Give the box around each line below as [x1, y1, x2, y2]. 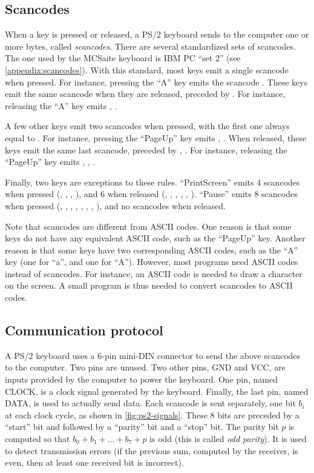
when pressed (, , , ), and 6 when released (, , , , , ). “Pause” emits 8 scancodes [5, 187, 298, 200]
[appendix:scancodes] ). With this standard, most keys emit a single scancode [5, 63, 289, 76]
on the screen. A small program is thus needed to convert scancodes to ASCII [5, 279, 293, 292]
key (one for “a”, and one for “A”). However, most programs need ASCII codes [5, 255, 298, 268]
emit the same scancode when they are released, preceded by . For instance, [5, 87, 286, 100]
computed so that [5, 432, 70, 445]
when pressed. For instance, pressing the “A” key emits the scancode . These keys [5, 75, 308, 88]
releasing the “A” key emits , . [5, 99, 117, 112]
